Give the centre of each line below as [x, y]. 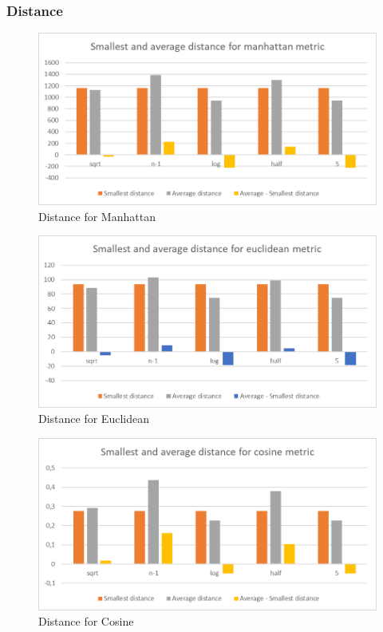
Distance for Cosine [86, 621]
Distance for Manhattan [97, 216]
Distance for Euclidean [94, 419]
